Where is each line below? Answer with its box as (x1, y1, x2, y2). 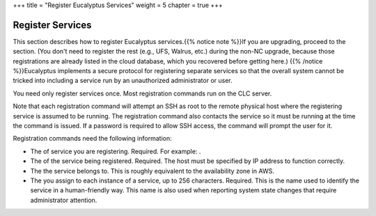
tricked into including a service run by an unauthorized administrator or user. (13, 77, 233, 85)
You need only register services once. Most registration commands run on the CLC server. (13, 89, 272, 98)
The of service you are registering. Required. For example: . (30, 147, 201, 155)
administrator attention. (30, 196, 97, 204)
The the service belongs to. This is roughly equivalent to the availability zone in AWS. (30, 167, 274, 175)
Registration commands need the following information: (13, 134, 172, 143)
